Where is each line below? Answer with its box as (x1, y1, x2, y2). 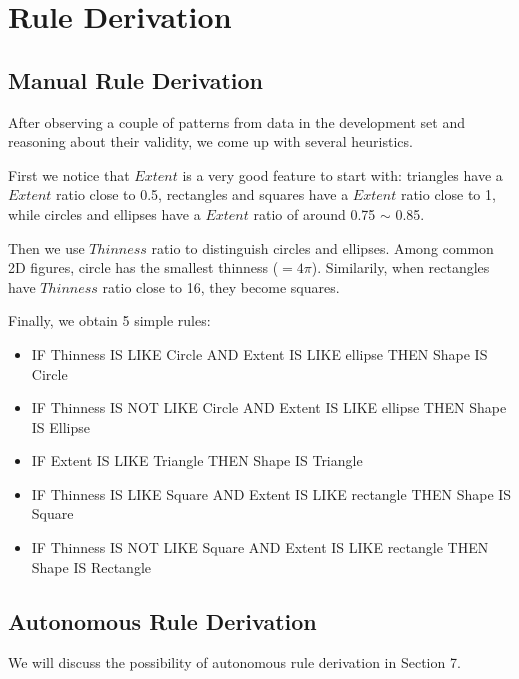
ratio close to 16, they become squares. (102, 276, 340, 297)
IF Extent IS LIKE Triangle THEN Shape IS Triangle (31, 450, 363, 471)
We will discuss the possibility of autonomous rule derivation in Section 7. (8, 652, 461, 673)
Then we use (8, 237, 85, 258)
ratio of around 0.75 (253, 203, 376, 224)
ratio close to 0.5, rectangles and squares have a (56, 184, 349, 205)
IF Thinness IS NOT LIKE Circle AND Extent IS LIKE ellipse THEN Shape (31, 397, 507, 418)
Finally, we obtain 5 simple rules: (8, 310, 211, 331)
